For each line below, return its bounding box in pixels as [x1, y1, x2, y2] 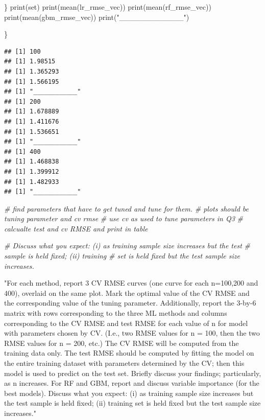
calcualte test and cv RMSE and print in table [4, 223, 148, 234]
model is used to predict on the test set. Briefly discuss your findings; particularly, [4, 367, 261, 378]
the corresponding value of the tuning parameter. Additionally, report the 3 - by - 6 [4, 297, 256, 308]
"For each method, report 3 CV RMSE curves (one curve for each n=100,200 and [4, 277, 258, 288]
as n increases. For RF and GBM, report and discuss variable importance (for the [4, 378, 259, 388]
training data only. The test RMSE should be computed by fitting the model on [4, 347, 254, 358]
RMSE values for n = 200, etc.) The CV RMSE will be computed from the [4, 337, 239, 348]
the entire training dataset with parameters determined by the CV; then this [4, 358, 245, 368]
